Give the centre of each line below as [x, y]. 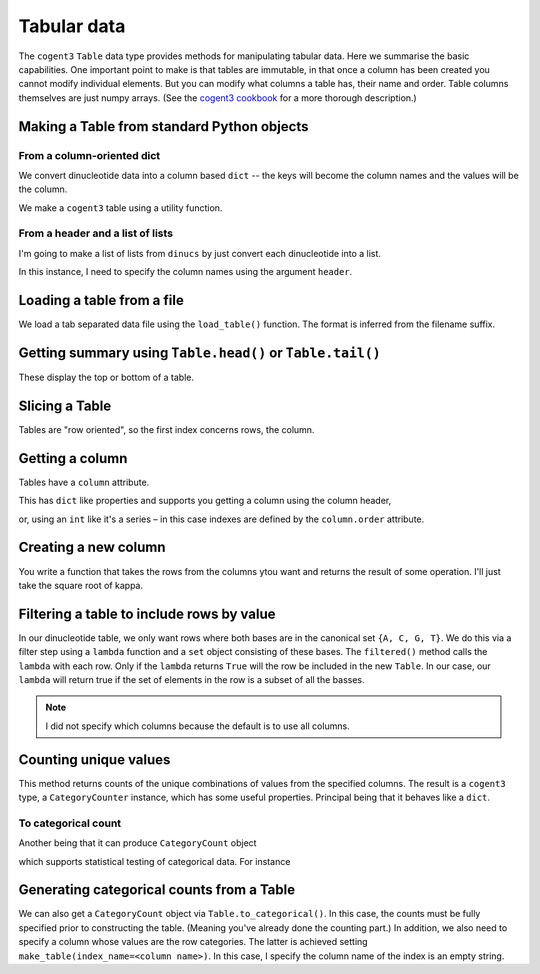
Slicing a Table [65, 405]
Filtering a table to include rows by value [147, 613]
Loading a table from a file [101, 300]
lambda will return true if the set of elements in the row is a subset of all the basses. [191, 679]
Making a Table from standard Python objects [163, 126]
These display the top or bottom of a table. [106, 377]
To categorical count [70, 823]
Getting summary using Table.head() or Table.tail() [199, 352]
